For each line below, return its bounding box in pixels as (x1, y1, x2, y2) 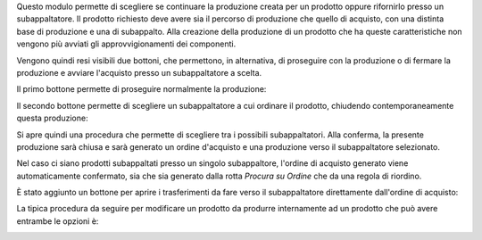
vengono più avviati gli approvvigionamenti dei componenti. (16, 38, 237, 49)
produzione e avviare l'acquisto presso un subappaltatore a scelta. (16, 67, 262, 78)
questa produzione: (16, 112, 88, 124)
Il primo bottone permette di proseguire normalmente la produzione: (16, 84, 267, 95)
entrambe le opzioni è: (16, 215, 99, 227)
